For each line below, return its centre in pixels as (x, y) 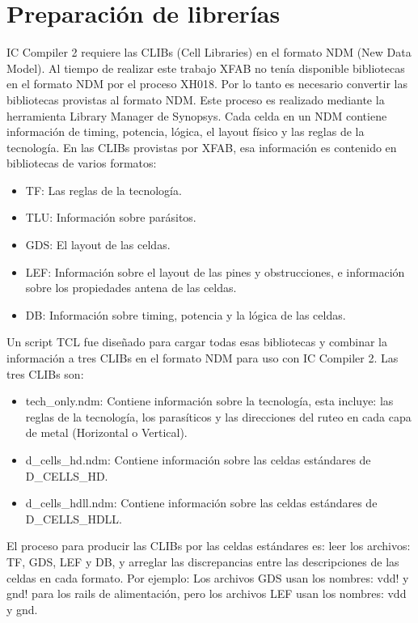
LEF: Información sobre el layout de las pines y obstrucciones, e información (215, 271)
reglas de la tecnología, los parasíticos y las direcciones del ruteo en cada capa (218, 416)
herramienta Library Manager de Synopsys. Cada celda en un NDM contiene (197, 115)
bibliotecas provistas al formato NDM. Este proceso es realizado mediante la (196, 99)
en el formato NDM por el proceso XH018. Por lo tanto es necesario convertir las (207, 84)
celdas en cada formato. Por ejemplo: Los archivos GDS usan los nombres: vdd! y (208, 577)
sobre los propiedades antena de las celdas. (131, 288)
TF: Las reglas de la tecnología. (103, 190)
